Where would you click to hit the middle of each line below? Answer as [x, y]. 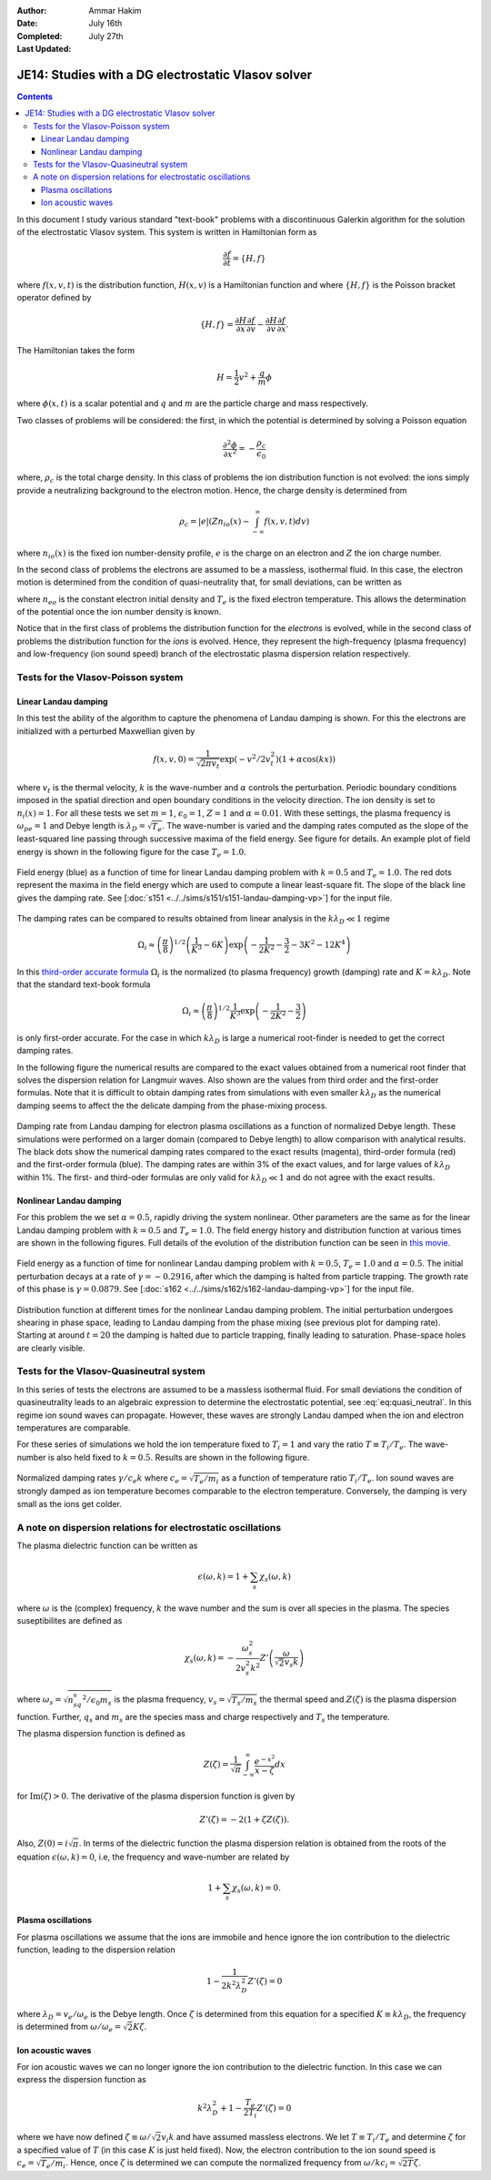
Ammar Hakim [115, 10]
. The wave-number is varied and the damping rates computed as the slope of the [316, 826]
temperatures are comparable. [74, 1428]
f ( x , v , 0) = [174, 759]
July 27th [106, 36]
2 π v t [210, 764]
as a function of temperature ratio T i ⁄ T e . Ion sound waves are [338, 1479]
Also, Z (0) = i [42, 1843]
